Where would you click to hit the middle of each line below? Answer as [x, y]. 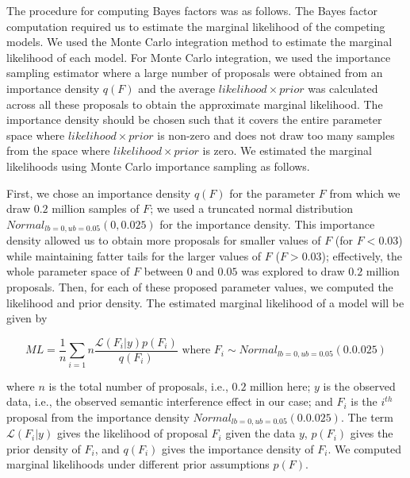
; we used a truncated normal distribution [251, 208]
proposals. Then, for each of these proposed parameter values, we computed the [200, 286]
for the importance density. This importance [267, 224]
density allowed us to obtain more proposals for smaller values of [164, 240]
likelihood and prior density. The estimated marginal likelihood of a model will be [205, 302]
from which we [365, 193]
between [164, 271]
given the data [261, 433]
